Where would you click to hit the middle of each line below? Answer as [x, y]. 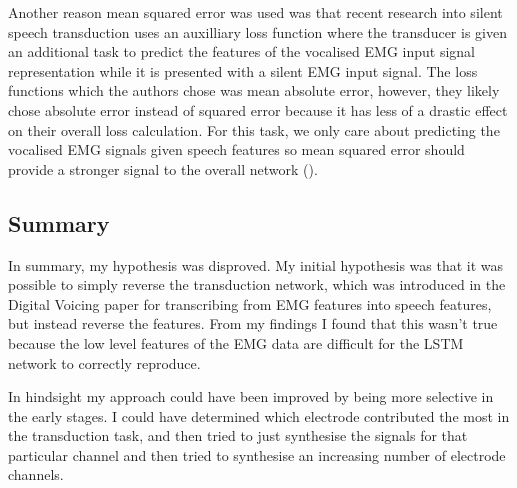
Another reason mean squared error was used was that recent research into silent [255, 12]
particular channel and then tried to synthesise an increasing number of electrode [257, 454]
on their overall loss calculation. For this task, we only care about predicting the [254, 129]
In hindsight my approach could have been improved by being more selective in [251, 396]
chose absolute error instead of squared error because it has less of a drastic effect [258, 109]
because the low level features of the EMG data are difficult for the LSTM [236, 342]
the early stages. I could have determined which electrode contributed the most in [259, 415]
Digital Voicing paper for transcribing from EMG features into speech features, [250, 303]
